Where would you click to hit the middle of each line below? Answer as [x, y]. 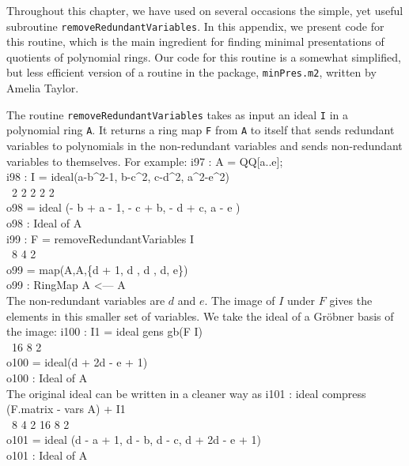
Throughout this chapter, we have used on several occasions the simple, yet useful [205, 10]
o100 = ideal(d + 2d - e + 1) [77, 362]
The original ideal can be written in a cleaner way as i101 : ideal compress [186, 393]
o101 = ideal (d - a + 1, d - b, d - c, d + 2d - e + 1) [134, 440]
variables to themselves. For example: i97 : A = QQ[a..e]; [145, 161]
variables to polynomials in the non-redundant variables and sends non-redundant [204, 145]
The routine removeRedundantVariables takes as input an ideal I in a [177, 114]
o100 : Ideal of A [47, 377]
